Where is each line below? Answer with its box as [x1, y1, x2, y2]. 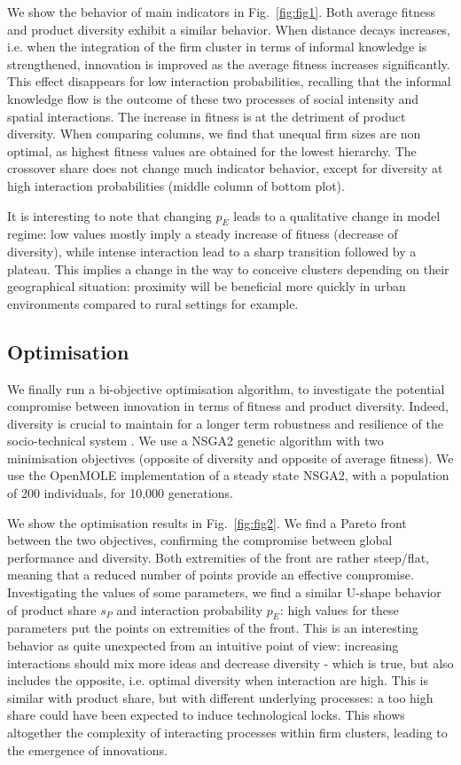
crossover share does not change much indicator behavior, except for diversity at [7, 159, 443, 177]
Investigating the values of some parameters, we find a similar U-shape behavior [7, 583, 441, 602]
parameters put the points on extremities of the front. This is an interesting [7, 619, 418, 637]
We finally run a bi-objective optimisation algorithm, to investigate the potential [7, 379, 445, 398]
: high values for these [279, 600, 399, 619]
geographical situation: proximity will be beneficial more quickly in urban [7, 277, 406, 296]
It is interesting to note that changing [7, 206, 212, 225]
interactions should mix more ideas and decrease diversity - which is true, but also [7, 653, 454, 672]
